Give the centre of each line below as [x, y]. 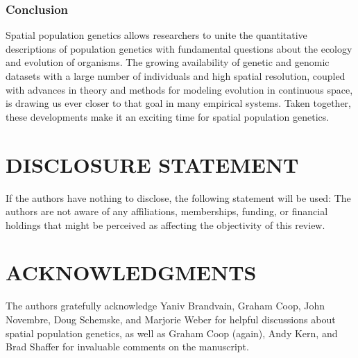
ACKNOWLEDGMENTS [131, 272]
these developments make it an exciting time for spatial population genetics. [168, 116]
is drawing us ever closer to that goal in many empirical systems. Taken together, [178, 103]
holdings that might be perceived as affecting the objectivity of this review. [165, 224]
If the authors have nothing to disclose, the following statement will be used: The [178, 197]
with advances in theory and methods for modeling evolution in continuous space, [179, 89]
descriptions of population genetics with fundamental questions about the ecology [179, 48]
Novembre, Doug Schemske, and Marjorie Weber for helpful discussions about [171, 319]
